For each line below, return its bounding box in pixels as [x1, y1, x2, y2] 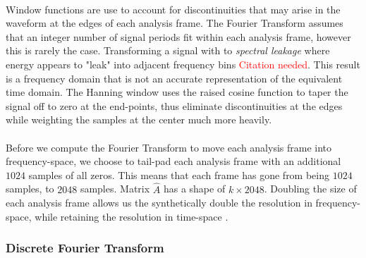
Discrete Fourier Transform [6, 239, 164, 257]
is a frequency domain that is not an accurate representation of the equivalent [6, 70, 343, 85]
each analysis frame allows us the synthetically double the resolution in [6, 195, 312, 210]
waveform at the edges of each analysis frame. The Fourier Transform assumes [6, 16, 343, 30]
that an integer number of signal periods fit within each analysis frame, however [6, 29, 351, 44]
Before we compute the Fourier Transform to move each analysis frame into [6, 140, 332, 154]
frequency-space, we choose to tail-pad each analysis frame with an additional [6, 154, 341, 168]
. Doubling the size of [264, 181, 357, 196]
